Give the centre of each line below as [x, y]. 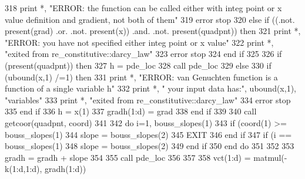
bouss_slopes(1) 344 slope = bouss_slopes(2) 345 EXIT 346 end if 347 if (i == [148, 134]
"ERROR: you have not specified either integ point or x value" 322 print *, [139, 42]
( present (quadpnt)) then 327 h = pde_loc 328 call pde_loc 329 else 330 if [138, 65]
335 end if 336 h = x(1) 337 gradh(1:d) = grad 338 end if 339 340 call [131, 111]
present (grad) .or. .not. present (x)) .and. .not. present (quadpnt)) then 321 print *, [153, 31]
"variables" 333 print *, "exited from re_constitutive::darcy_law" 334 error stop [148, 99]
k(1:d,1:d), [24, 169]
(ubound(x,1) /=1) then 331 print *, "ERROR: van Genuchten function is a [141, 77]
